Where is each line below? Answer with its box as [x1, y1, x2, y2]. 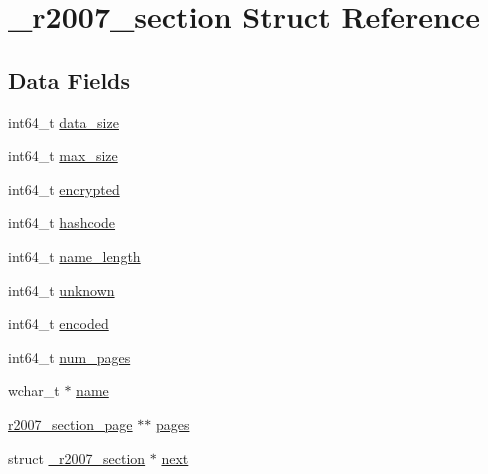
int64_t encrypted [8, 178, 120, 199]
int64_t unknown [8, 279, 115, 300]
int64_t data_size [8, 111, 119, 132]
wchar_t [8, 380, 60, 401]
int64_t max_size [8, 145, 118, 166]
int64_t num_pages [8, 346, 131, 367]
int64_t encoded [8, 313, 109, 334]
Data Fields [8, 64, 131, 95]
